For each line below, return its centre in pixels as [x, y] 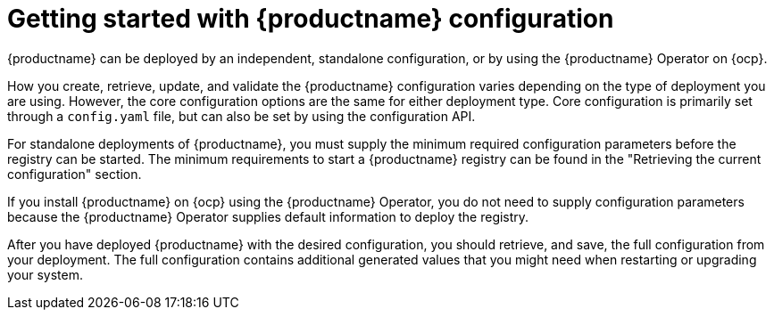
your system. [46, 274]
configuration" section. [75, 174]
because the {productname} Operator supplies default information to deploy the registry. [268, 216]
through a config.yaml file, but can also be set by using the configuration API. [241, 116]
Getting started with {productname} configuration [311, 19]
